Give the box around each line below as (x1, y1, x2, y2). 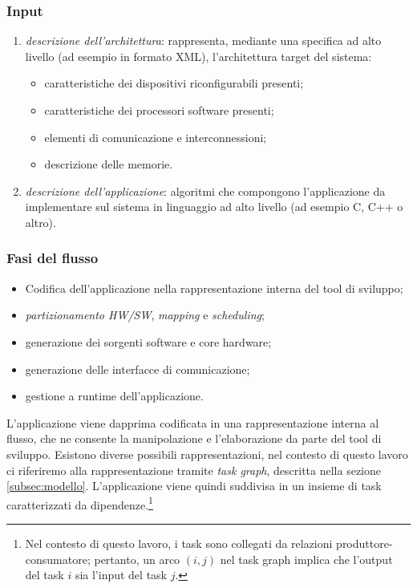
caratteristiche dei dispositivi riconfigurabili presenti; (44, 75, 304, 91)
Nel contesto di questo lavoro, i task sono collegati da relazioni (25, 534, 333, 551)
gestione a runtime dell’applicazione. (25, 387, 204, 404)
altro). (25, 213, 56, 230)
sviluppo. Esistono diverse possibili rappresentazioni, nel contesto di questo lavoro (6, 445, 408, 462)
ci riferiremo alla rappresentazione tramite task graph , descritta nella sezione (6, 461, 382, 478)
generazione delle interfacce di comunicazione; (25, 360, 250, 377)
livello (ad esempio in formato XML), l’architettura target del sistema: (25, 47, 372, 64)
